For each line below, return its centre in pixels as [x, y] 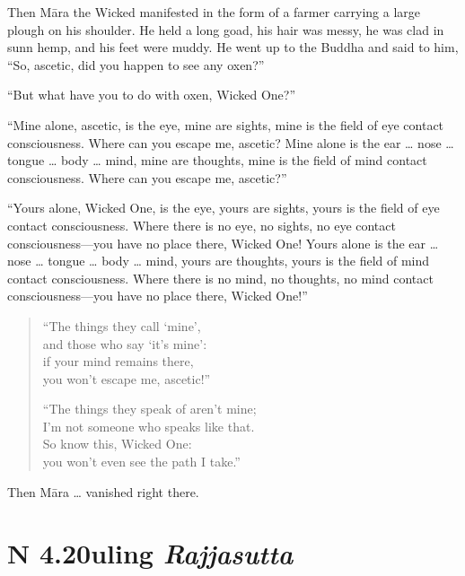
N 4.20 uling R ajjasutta [150, 554]
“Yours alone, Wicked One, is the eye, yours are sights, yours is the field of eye [224, 208]
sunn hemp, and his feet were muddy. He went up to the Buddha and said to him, [233, 47]
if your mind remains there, [118, 361]
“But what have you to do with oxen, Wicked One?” [152, 95]
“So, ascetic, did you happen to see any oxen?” [136, 64]
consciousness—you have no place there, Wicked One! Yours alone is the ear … [223, 243]
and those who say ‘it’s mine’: [125, 343]
